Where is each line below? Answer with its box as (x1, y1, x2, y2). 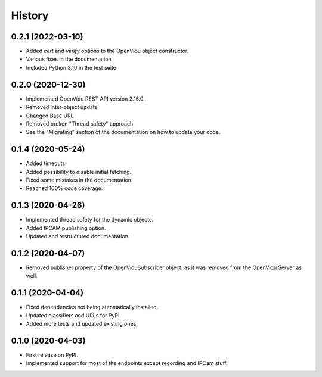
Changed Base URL (26, 112, 74, 119)
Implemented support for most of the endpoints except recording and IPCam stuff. (26, 360, 228, 367)
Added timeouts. (26, 160, 67, 167)
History (11, 9, 49, 22)
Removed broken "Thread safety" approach (26, 120, 134, 127)
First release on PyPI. (26, 351, 79, 359)
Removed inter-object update (26, 104, 98, 111)
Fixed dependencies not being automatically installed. (26, 304, 159, 311)
